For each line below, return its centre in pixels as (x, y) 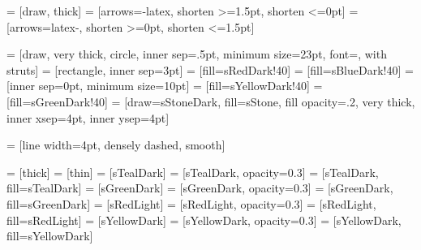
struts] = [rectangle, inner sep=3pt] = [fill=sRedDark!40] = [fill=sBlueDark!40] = (210, 69)
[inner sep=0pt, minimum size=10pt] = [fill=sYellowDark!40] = (165, 86)
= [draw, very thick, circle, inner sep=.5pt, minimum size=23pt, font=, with (197, 54)
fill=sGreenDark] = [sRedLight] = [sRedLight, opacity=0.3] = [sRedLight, (191, 203)
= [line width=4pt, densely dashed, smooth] (116, 145)
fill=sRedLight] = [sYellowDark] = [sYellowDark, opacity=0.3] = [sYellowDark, (204, 220)
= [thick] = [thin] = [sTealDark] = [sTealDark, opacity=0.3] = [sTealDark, (193, 172)
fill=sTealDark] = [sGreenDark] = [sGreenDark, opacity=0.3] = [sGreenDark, (200, 188)
